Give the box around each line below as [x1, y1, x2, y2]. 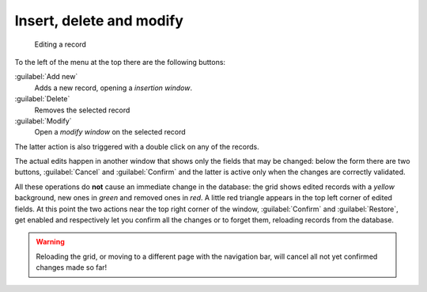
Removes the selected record [34, 105, 130, 115]
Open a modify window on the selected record [34, 127, 186, 137]
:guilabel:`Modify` [14, 116, 72, 126]
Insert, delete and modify [14, 12, 183, 29]
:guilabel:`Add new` [14, 72, 78, 82]
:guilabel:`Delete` [14, 94, 70, 104]
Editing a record [34, 40, 87, 49]
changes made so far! [36, 263, 108, 272]
